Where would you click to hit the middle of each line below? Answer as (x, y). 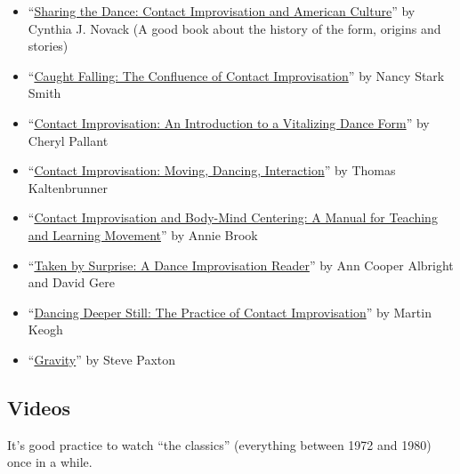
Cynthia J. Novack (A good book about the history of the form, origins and (234, 28)
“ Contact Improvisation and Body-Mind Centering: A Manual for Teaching (233, 217)
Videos (39, 407)
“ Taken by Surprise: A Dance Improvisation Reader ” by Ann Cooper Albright (241, 265)
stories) (48, 46)
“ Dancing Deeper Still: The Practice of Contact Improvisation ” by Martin (230, 312)
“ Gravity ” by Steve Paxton (102, 359)
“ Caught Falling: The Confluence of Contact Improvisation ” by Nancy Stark (236, 75)
